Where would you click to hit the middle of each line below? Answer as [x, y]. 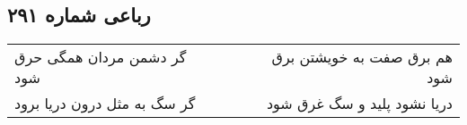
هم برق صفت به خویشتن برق [362, 57]
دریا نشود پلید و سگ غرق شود [359, 104]
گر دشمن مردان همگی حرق [101, 57]
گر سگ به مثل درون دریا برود [105, 104]
